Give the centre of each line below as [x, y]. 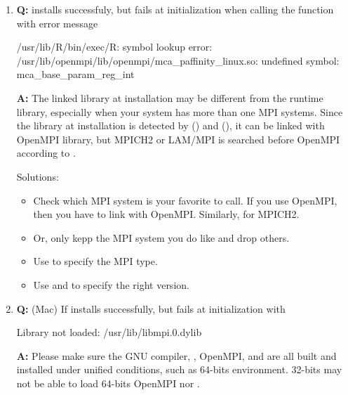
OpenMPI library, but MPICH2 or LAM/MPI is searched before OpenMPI [178, 139]
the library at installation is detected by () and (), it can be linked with [170, 125]
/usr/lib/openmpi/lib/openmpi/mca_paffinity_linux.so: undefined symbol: [178, 60]
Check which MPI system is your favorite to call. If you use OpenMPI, [185, 200]
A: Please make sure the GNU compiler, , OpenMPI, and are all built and [176, 355]
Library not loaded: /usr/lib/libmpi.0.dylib [109, 332]
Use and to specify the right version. [111, 284]
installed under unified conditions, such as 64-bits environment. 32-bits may [179, 369]
